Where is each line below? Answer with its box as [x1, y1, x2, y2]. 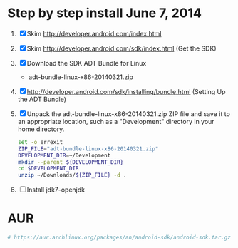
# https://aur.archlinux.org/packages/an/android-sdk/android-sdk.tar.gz [7, 234, 232, 242]
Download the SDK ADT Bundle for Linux [26, 58, 147, 67]
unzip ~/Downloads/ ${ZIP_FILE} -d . [17, 172, 127, 179]
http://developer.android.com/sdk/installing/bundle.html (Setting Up [26, 87, 226, 95]
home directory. [17, 125, 65, 133]
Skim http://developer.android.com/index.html [26, 29, 162, 38]
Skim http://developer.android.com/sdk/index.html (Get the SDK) [26, 44, 217, 53]
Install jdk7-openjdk [26, 185, 86, 194]
